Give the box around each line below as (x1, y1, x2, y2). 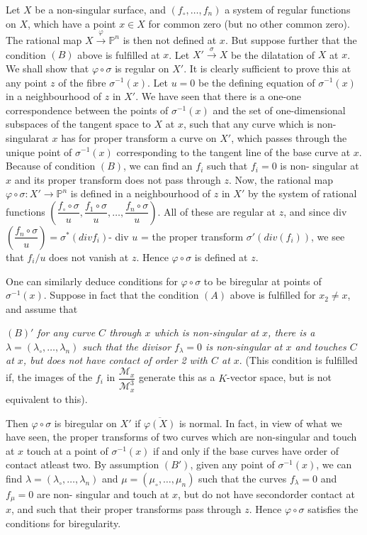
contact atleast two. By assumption (6, 457, 159, 472)
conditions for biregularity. (6, 515, 121, 530)
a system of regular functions (225, 2, 351, 16)
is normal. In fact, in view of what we (179, 415, 342, 430)
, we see (311, 228, 345, 243)
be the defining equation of (198, 75, 315, 89)
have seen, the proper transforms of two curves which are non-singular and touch (6, 429, 357, 444)
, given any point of (190, 457, 275, 472)
